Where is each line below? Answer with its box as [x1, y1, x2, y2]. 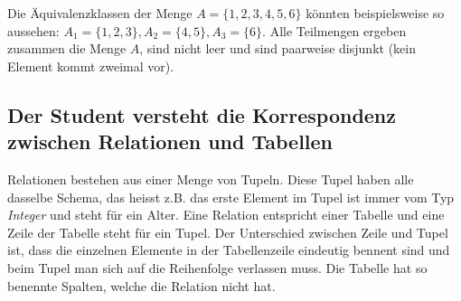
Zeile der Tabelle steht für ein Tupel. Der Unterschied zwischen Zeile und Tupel [7, 222, 448, 241]
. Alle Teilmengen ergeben [262, 21, 407, 40]
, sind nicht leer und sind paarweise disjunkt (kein [139, 39, 416, 58]
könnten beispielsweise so [306, 4, 445, 22]
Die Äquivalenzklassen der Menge [7, 4, 193, 22]
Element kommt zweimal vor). [7, 56, 174, 75]
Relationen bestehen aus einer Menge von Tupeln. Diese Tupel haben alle [7, 169, 414, 188]
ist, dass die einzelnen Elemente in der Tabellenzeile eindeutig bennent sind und [7, 240, 450, 259]
